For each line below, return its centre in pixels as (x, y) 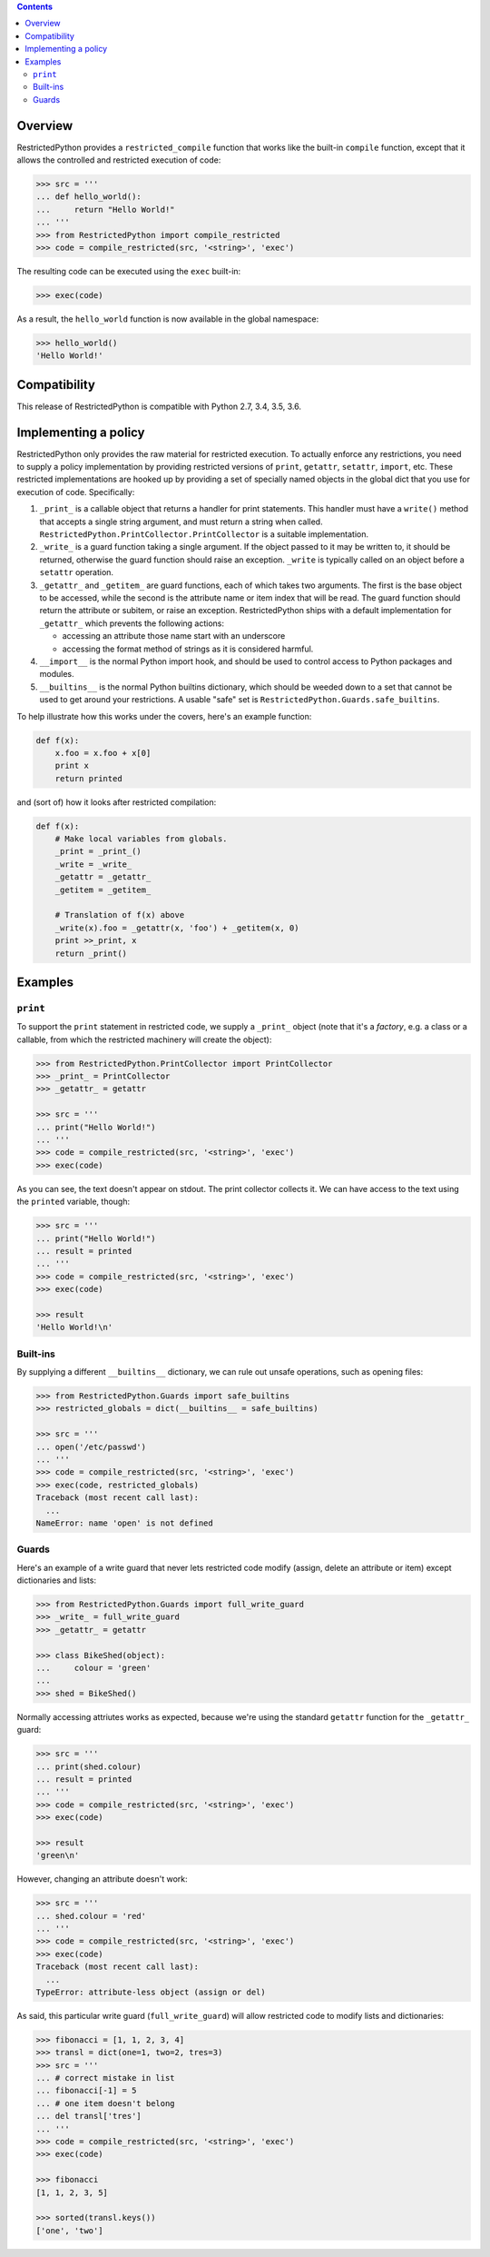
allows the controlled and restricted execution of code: (119, 160)
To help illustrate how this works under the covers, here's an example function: (164, 716)
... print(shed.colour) (89, 1766)
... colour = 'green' (93, 1668)
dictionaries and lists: (57, 1580)
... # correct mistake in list (106, 2078)
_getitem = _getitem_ (103, 890)
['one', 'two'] (69, 2230)
